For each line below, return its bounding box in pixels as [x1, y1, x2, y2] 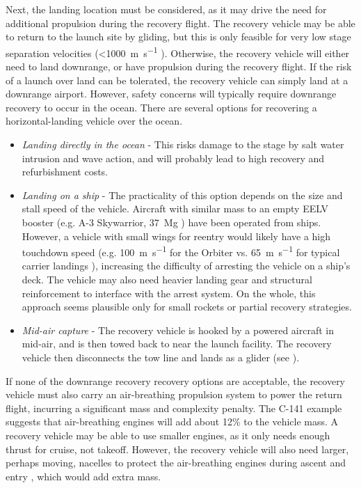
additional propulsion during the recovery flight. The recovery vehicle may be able [6, 15, 355, 30]
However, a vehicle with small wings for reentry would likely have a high [22, 228, 331, 243]
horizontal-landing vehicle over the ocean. [6, 113, 183, 128]
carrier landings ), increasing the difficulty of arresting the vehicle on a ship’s [22, 258, 351, 273]
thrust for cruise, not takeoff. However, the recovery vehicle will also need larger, [6, 441, 349, 456]
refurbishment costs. [22, 164, 108, 179]
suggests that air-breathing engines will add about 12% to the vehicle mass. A [6, 414, 339, 429]
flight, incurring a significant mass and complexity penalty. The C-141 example [6, 400, 342, 415]
